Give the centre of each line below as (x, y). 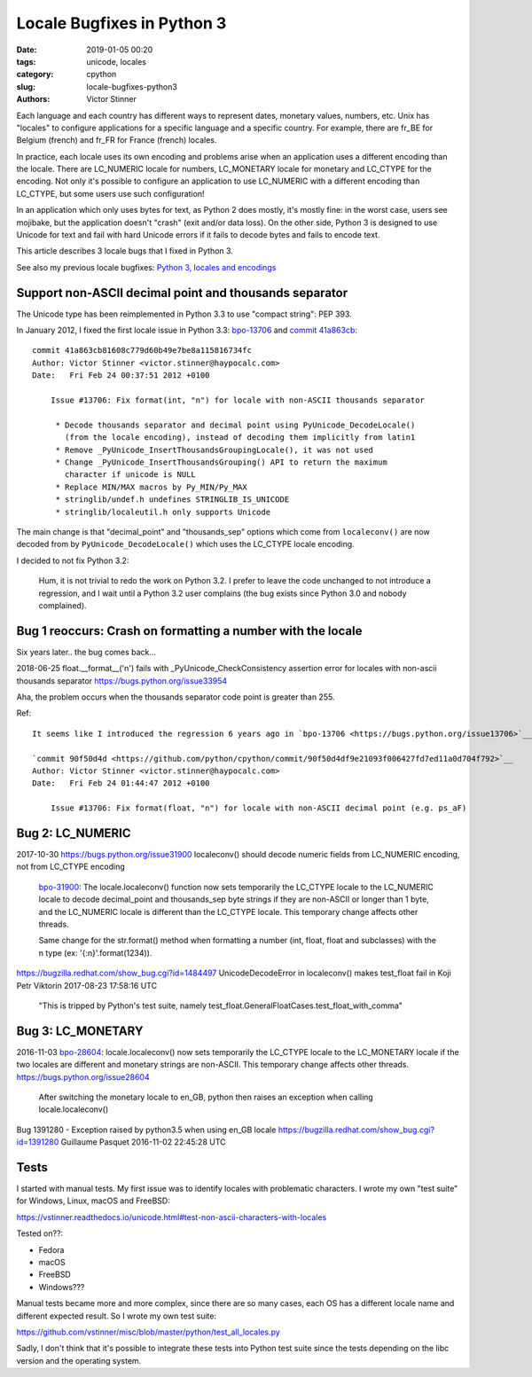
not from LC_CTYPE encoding (71, 867)
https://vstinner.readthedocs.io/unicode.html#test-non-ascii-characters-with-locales (172, 1217)
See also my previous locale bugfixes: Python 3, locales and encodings (146, 267)
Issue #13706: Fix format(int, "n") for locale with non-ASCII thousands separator (238, 400)
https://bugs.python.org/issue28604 (83, 1076)
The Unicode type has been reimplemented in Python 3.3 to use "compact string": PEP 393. (184, 314)
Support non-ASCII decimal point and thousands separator (182, 293)
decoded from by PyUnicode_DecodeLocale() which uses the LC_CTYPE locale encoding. (185, 544)
